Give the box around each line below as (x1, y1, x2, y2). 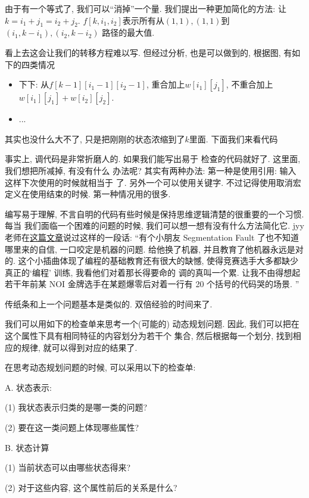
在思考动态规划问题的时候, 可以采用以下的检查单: (5, 361, 196, 374)
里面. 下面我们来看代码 (189, 132, 278, 145)
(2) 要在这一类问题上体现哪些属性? (5, 421, 139, 434)
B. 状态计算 (5, 441, 49, 453)
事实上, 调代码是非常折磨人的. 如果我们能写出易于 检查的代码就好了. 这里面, (5, 152, 301, 165)
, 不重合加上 (226, 78, 273, 91)
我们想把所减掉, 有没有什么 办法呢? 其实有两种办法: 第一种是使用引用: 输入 (5, 164, 296, 176)
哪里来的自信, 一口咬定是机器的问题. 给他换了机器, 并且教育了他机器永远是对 (5, 242, 304, 255)
